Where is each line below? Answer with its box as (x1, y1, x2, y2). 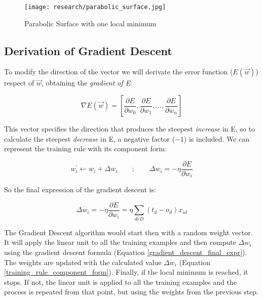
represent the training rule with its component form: (4, 143, 167, 154)
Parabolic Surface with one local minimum (24, 18, 157, 28)
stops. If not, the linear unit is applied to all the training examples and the (4, 276, 237, 287)
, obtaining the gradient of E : (41, 77, 132, 88)
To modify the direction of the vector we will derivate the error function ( (4, 66, 233, 77)
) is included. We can (183, 133, 250, 144)
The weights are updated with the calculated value (4, 256, 162, 267)
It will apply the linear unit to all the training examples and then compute (4, 237, 236, 247)
